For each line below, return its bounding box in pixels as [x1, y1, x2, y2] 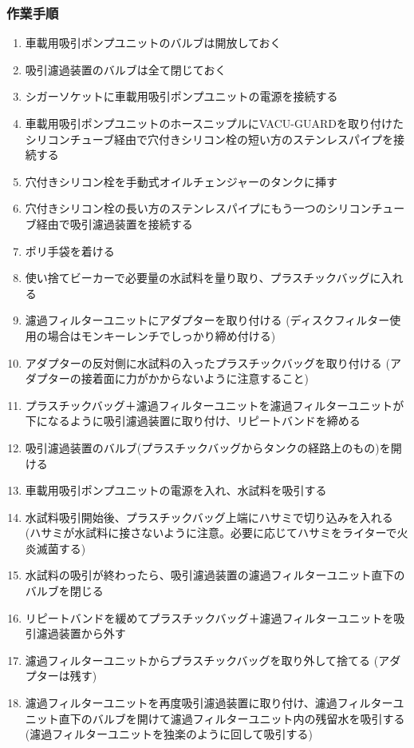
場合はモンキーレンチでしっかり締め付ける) [47, 327, 276, 344]
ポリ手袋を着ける [25, 242, 115, 259]
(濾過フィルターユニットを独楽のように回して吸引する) [25, 726, 313, 742]
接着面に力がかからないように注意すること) [81, 370, 309, 387]
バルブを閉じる [25, 583, 104, 599]
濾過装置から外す [36, 625, 126, 642]
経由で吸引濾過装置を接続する [36, 215, 193, 232]
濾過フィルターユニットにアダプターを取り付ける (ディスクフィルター [25, 312, 390, 328]
